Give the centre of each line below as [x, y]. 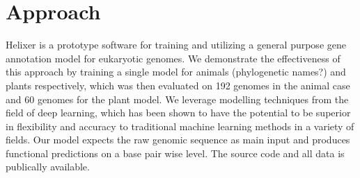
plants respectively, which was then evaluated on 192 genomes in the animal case [178, 85]
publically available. [48, 167]
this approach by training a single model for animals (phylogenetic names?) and [176, 72]
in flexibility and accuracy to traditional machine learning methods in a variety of [180, 126]
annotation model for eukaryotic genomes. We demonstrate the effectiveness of [173, 58]
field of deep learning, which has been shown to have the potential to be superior [178, 113]
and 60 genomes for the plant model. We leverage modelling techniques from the [177, 99]
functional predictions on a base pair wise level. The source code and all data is [175, 153]
